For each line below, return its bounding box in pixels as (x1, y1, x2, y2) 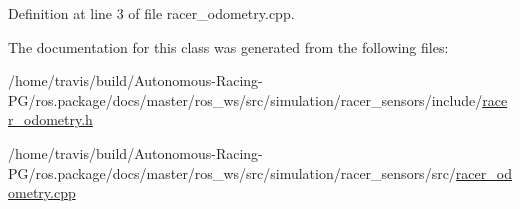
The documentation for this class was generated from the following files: (8, 36, 449, 57)
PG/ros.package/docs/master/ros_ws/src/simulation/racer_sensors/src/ (8, 162, 456, 183)
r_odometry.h (8, 109, 93, 130)
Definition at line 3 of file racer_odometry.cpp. (8, 3, 295, 23)
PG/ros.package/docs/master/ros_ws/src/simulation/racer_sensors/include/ (8, 89, 483, 110)
